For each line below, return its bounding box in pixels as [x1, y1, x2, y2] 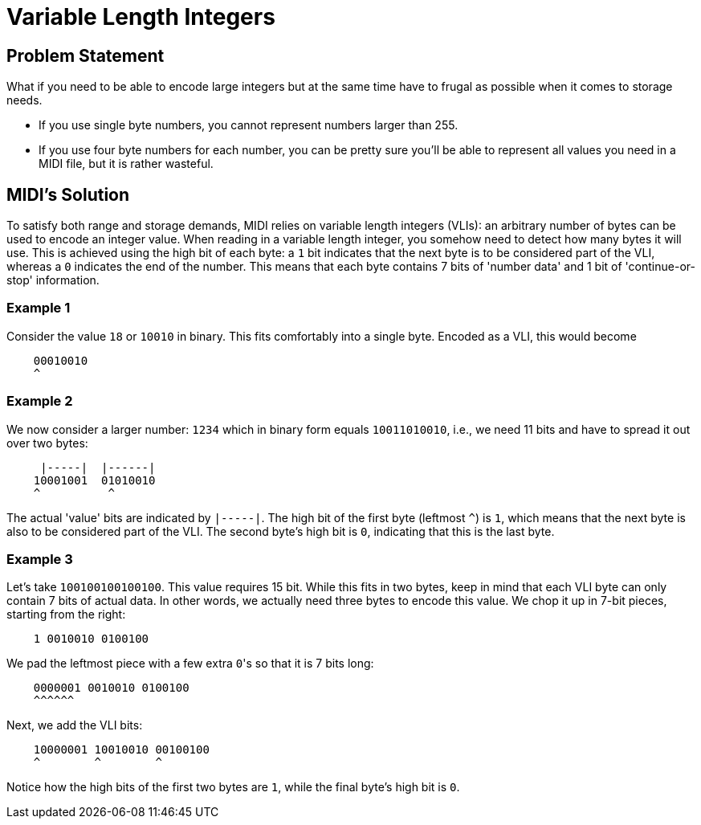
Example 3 [6, 550, 73, 567]
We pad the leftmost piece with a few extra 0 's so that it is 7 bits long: [6, 656, 374, 671]
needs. [6, 93, 43, 108]
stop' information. [6, 273, 100, 288]
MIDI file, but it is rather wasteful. [39, 157, 214, 171]
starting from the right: [6, 607, 126, 622]
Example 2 [6, 393, 73, 410]
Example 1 [6, 300, 71, 317]
